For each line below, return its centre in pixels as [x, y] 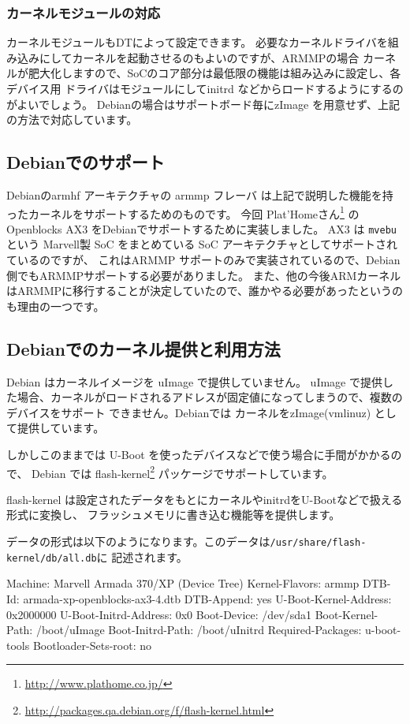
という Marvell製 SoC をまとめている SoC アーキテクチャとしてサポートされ [202, 244]
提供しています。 [61, 428]
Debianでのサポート [86, 162]
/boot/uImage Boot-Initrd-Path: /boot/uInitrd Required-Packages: [199, 630]
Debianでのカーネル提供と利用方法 [143, 348]
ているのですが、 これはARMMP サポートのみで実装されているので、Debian [203, 260]
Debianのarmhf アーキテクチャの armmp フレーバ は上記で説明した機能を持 [200, 194]
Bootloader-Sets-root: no [92, 645]
